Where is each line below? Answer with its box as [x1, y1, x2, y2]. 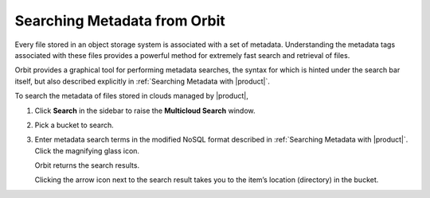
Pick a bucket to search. [34, 120, 115, 130]
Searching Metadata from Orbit [14, 12, 226, 29]
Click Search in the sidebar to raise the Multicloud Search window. [34, 106, 256, 115]
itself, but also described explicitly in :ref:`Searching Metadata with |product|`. [14, 76, 271, 86]
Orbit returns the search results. [34, 161, 139, 170]
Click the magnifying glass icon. [34, 146, 139, 155]
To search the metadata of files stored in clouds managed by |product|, [14, 91, 248, 101]
